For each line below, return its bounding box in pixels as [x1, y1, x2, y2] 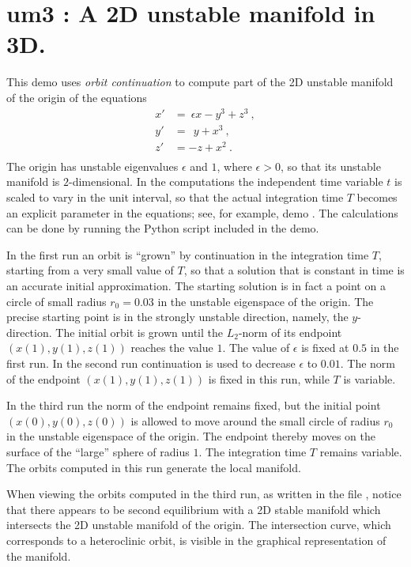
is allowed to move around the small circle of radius [130, 412, 380, 429]
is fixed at [301, 339, 349, 356]
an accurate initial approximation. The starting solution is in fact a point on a [6, 278, 386, 294]
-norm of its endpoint [238, 323, 342, 340]
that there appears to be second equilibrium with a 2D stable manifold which [6, 501, 381, 517]
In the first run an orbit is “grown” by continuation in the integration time [6, 246, 369, 263]
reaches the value [130, 339, 213, 356]
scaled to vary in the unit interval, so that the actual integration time [6, 189, 344, 206]
